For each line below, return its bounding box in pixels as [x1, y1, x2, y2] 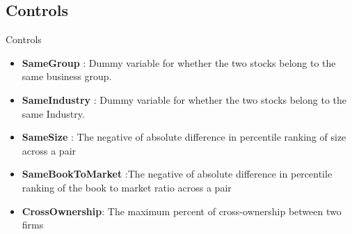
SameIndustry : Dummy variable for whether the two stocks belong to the [22, 92, 346, 107]
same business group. [22, 69, 112, 84]
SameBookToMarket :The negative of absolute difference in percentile [22, 166, 333, 181]
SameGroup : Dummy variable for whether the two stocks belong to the [22, 55, 336, 70]
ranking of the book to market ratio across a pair [22, 180, 232, 194]
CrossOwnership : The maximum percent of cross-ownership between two [22, 203, 342, 218]
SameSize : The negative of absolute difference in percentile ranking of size [22, 130, 346, 144]
